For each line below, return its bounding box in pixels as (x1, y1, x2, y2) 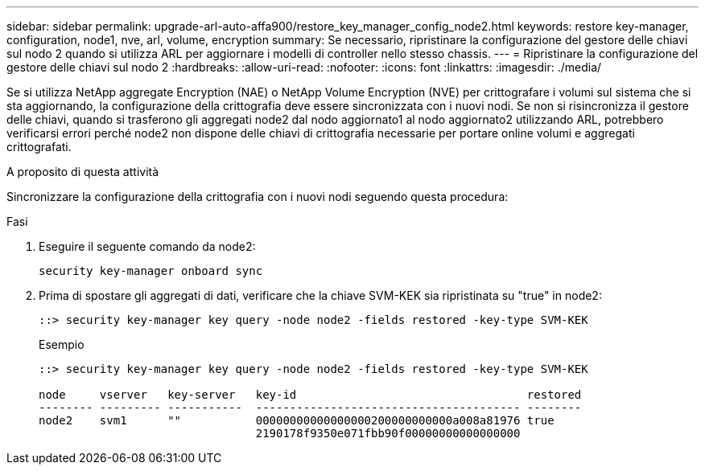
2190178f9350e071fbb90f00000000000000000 (255, 427, 521, 440)
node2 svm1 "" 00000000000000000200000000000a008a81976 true (39, 414, 555, 427)
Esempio (39, 338, 85, 351)
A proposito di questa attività (6, 165, 159, 178)
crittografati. (6, 140, 72, 154)
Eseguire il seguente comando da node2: (39, 240, 256, 253)
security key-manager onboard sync (39, 264, 263, 277)
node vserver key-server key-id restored (39, 388, 582, 401)
